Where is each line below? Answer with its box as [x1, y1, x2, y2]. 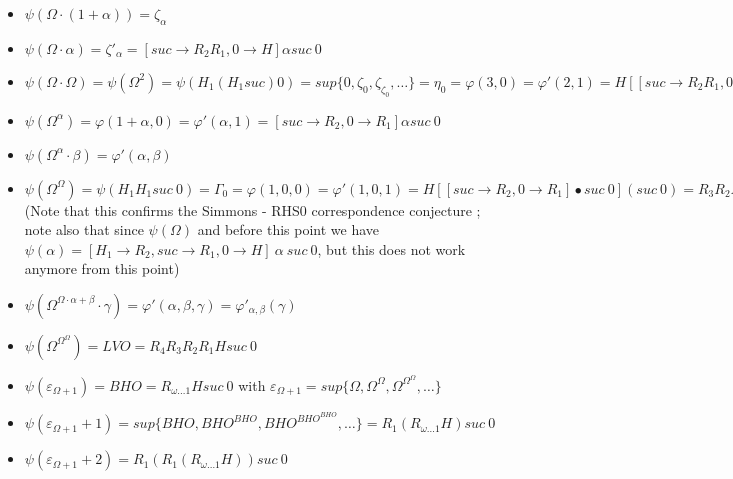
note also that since [24, 219, 144, 240]
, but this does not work [317, 238, 466, 259]
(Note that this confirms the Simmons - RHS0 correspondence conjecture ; [24, 199, 481, 220]
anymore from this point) [24, 258, 180, 279]
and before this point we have [197, 219, 380, 240]
